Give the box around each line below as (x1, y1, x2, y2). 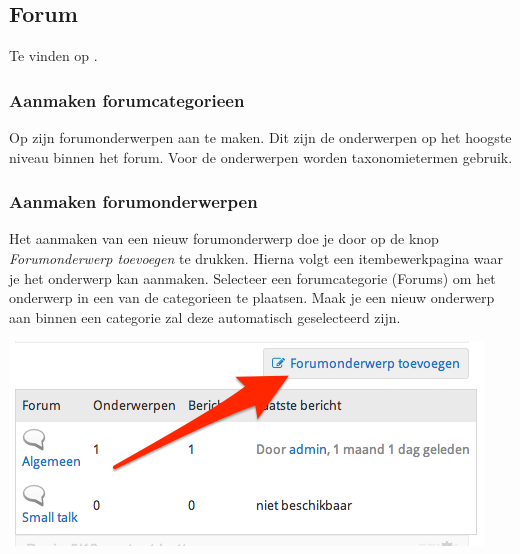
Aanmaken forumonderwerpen (9, 189, 258, 214)
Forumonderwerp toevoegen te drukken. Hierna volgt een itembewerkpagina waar (9, 248, 504, 269)
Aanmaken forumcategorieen (9, 87, 245, 112)
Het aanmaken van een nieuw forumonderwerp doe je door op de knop (9, 228, 439, 249)
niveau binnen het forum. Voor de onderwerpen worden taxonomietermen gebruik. (9, 146, 513, 167)
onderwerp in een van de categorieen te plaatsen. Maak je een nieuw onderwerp (9, 287, 495, 308)
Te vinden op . (9, 45, 98, 66)
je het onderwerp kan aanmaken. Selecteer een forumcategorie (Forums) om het (9, 267, 496, 288)
